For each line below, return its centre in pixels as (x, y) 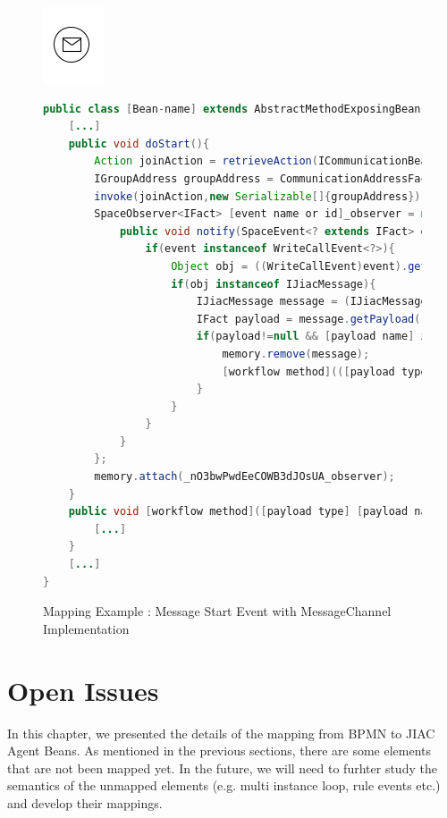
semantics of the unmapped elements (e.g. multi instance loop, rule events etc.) (224, 785)
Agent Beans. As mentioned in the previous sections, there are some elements (219, 751)
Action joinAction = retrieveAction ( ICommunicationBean (264, 161)
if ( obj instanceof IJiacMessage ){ (274, 284)
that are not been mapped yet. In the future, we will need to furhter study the (222, 767)
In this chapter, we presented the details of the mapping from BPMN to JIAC (221, 733)
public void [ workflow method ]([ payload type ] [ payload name (254, 512)
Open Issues (83, 690)
